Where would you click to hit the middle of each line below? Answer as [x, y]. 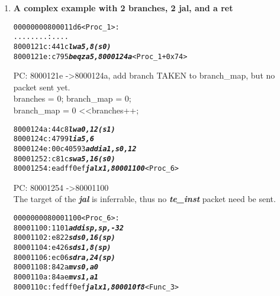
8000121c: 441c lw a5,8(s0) [62, 46]
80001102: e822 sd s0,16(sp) [64, 238]
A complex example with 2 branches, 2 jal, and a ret [123, 8]
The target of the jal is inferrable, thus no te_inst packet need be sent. [144, 199]
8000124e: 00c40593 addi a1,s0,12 [75, 149]
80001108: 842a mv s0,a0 [56, 267]
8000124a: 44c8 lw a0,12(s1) [64, 129]
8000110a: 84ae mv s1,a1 [56, 277]
